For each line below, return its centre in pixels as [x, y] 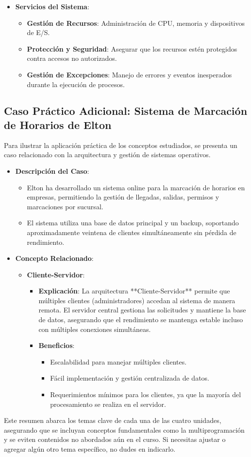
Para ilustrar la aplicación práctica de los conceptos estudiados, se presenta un [121, 145]
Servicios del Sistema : [52, 6]
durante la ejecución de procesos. [76, 84]
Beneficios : [57, 345]
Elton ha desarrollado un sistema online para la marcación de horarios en [136, 187]
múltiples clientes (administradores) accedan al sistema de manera [137, 300]
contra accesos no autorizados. [72, 58]
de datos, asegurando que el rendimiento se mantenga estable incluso [141, 320]
